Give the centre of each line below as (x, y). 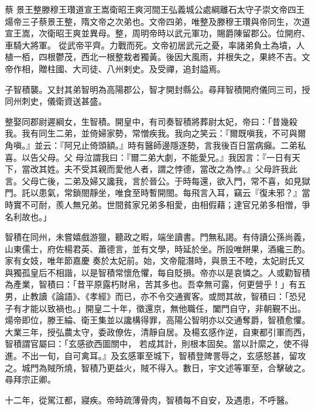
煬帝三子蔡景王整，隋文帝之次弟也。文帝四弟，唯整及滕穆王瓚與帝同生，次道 (157, 21)
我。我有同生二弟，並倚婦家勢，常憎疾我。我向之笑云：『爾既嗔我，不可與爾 (155, 133)
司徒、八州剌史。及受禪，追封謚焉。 (153, 68)
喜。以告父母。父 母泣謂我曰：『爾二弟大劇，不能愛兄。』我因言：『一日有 (148, 157)
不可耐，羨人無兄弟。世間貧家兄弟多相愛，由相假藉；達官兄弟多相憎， (161, 204)
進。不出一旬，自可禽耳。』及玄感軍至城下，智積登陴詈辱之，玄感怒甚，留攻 (155, 356)
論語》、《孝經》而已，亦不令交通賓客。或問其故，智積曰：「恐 (176, 296)
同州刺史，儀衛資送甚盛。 (56, 101)
